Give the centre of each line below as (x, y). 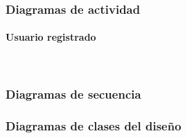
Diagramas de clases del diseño (93, 126)
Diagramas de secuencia (73, 94)
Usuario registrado (51, 37)
